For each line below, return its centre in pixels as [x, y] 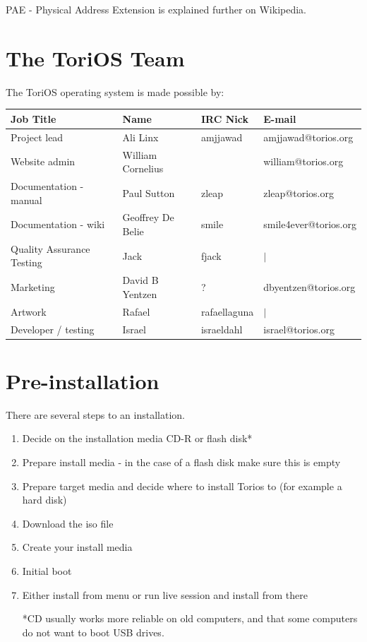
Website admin [43, 161]
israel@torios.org [299, 329]
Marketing [33, 287]
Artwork [29, 311]
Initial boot [47, 570]
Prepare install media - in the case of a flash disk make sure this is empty [181, 462]
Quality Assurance [50, 248]
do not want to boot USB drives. [93, 632]
